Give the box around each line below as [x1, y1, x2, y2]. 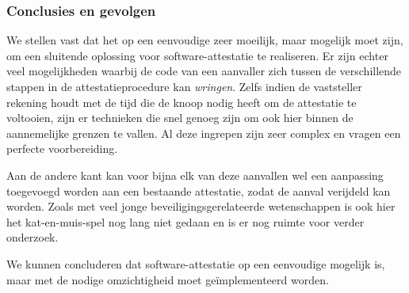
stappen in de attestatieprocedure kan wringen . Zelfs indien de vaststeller [6, 78, 362, 94]
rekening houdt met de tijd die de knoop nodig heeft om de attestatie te [6, 93, 357, 110]
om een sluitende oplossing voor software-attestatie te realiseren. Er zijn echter [6, 47, 388, 63]
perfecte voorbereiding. [6, 140, 118, 157]
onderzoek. [6, 229, 59, 245]
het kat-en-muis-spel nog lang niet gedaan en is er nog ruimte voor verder [6, 213, 365, 230]
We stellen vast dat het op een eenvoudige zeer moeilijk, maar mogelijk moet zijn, [6, 32, 403, 48]
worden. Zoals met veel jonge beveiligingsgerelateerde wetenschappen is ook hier [6, 198, 396, 215]
